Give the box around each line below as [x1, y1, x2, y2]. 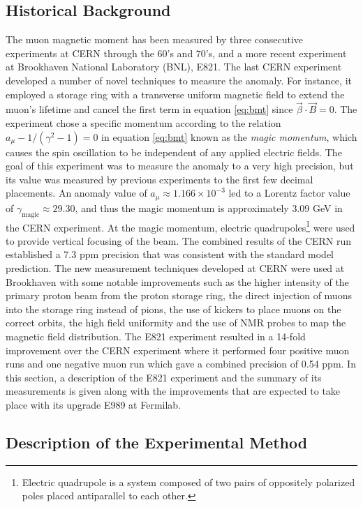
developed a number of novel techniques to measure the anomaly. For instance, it [6, 73, 352, 87]
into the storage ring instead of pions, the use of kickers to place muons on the [6, 301, 341, 316]
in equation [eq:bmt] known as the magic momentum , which [101, 129, 357, 144]
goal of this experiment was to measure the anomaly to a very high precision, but [6, 158, 354, 173]
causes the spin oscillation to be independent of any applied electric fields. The [6, 144, 342, 159]
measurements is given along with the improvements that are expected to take [6, 384, 341, 398]
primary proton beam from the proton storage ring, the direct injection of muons [6, 288, 352, 303]
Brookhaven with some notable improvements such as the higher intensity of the [6, 274, 349, 289]
